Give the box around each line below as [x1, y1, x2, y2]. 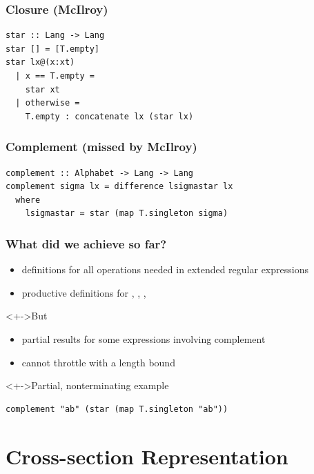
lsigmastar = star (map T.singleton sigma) [25, 208, 228, 219]
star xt [25, 84, 60, 95]
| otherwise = [15, 98, 80, 108]
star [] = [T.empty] [6, 43, 100, 54]
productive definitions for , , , [21, 285, 146, 299]
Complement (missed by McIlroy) [6, 138, 197, 155]
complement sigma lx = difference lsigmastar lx [6, 181, 233, 192]
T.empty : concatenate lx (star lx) [25, 111, 194, 121]
